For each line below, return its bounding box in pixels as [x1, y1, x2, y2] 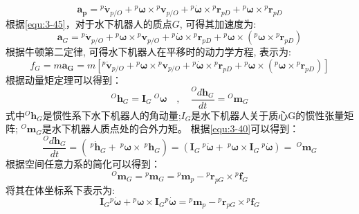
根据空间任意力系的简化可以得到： [6, 157, 160, 171]
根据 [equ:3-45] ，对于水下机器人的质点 [6, 16, 172, 30]
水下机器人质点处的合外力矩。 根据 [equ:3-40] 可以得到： [51, 121, 300, 136]
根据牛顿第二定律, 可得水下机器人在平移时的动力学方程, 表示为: [6, 44, 291, 59]
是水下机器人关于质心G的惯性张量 [191, 107, 344, 122]
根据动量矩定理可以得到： [6, 72, 122, 87]
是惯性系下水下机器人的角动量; [42, 107, 181, 122]
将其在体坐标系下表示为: [6, 182, 115, 197]
